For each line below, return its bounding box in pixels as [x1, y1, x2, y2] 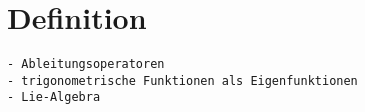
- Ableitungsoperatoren [7, 57, 165, 72]
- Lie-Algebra [7, 90, 101, 105]
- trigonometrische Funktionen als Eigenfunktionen [7, 73, 358, 88]
